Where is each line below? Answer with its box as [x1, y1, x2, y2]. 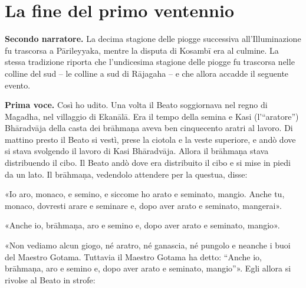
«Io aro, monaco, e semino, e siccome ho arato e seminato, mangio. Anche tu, [5, 188, 285, 200]
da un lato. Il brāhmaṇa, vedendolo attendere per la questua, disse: [5, 168, 248, 180]
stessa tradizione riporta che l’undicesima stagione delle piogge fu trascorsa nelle [5, 55, 295, 68]
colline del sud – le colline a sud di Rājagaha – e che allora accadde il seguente [5, 67, 289, 79]
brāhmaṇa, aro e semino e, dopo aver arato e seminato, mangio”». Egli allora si [5, 262, 291, 274]
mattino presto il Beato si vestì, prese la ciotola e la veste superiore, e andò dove [5, 133, 296, 145]
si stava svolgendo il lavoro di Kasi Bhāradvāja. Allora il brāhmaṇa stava [5, 145, 269, 157]
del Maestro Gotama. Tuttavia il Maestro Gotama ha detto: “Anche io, [5, 250, 262, 263]
